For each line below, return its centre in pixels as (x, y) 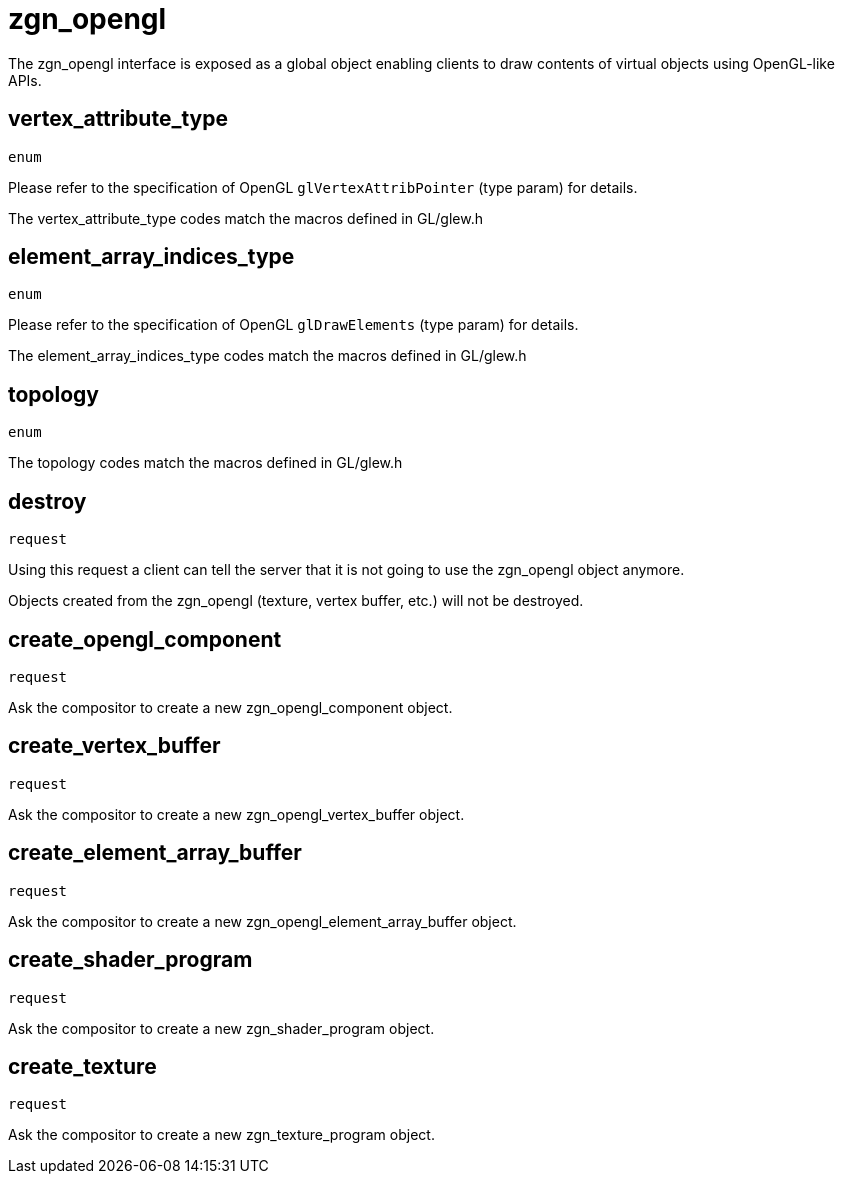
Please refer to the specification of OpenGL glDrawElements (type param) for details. (293, 325)
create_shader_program (130, 960)
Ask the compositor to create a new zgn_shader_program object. (221, 1028)
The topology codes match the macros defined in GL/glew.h (205, 463)
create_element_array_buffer (155, 853)
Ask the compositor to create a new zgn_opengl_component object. (230, 707)
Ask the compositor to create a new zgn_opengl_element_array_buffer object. (262, 921)
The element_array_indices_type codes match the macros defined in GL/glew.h (267, 356)
